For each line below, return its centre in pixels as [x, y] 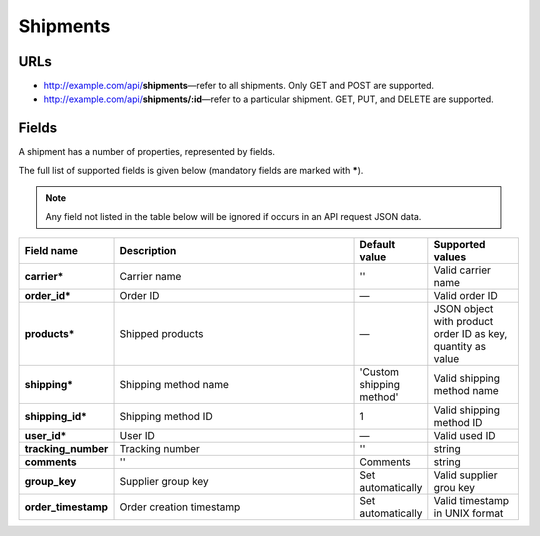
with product [463, 321]
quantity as [460, 346]
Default [377, 244]
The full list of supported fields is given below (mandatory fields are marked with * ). [191, 170]
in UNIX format [468, 513]
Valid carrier [462, 270]
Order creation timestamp [180, 507]
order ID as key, [470, 333]
